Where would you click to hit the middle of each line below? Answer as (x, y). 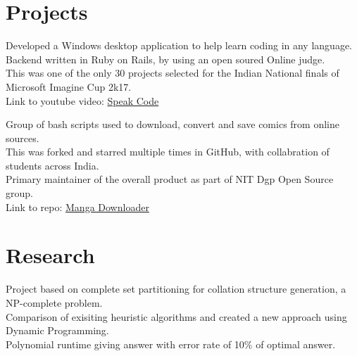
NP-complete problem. (54, 302)
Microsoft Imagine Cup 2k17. (69, 86)
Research (50, 255)
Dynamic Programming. (57, 330)
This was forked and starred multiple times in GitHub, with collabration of (168, 152)
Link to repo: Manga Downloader (77, 206)
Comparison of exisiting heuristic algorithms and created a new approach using (176, 316)
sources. (23, 138)
